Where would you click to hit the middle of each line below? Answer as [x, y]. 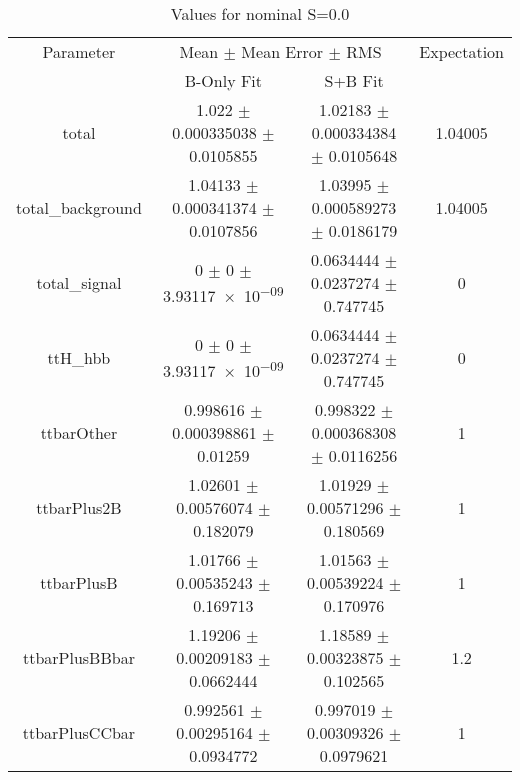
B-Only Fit [223, 80]
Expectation [461, 51]
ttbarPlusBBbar [78, 657]
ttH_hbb [79, 357]
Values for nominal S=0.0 [260, 13]
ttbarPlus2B [79, 507]
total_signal [79, 282]
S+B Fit [354, 80]
